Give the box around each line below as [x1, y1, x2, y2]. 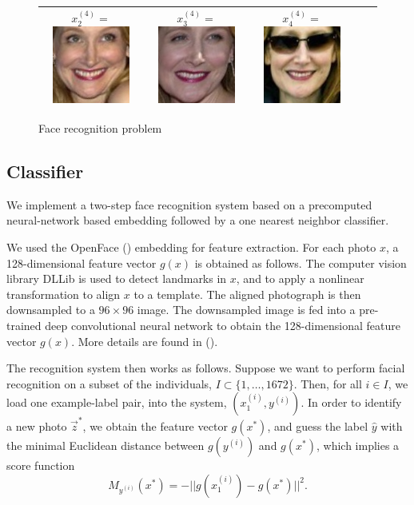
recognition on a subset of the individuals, [6, 375, 212, 392]
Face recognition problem [38, 120, 162, 136]
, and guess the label [267, 418, 368, 435]
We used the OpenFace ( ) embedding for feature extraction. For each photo [6, 238, 376, 255]
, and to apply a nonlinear [236, 270, 364, 287]
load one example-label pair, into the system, [6, 394, 227, 411]
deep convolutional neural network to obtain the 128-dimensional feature [45, 316, 400, 333]
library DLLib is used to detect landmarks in [6, 270, 227, 287]
